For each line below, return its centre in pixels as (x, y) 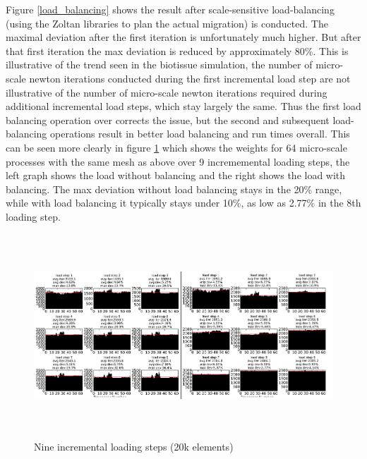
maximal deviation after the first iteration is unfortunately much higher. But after (183, 37)
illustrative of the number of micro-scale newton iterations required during (167, 92)
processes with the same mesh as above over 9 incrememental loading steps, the (178, 161)
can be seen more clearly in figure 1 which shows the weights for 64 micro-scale (176, 147)
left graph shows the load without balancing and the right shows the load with (176, 175)
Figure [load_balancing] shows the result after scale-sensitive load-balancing (170, 9)
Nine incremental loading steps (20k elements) (134, 447)
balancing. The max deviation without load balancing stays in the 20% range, (174, 189)
